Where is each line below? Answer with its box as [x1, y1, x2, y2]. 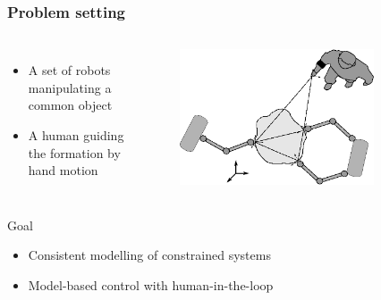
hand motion [28, 161, 98, 179]
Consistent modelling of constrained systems [28, 246, 271, 264]
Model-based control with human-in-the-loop [28, 275, 274, 294]
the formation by [28, 143, 121, 162]
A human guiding [28, 126, 124, 144]
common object [28, 96, 113, 114]
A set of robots [28, 61, 111, 79]
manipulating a [28, 78, 112, 96]
